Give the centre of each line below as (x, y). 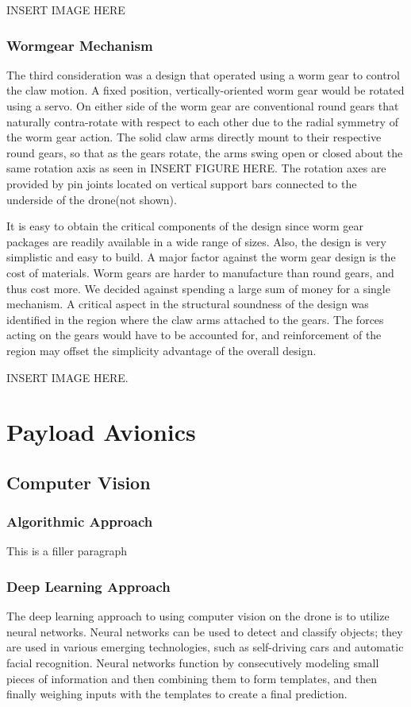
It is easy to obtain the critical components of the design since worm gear (185, 226)
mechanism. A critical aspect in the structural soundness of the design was (188, 304)
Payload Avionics (101, 432)
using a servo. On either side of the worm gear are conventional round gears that (203, 106)
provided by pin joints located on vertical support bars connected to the (182, 183)
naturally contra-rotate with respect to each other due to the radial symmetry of (202, 121)
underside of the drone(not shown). (92, 199)
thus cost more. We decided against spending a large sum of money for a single (198, 288)
